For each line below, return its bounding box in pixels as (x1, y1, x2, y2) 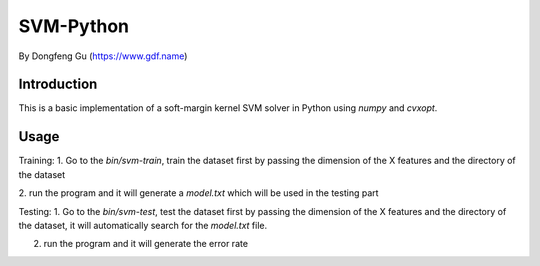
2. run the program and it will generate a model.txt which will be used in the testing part (18, 187, 379, 199)
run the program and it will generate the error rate (43, 238, 249, 250)
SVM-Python (18, 15, 130, 37)
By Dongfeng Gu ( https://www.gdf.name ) (18, 50, 188, 62)
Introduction (18, 76, 98, 93)
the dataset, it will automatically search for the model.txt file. (18, 219, 268, 231)
